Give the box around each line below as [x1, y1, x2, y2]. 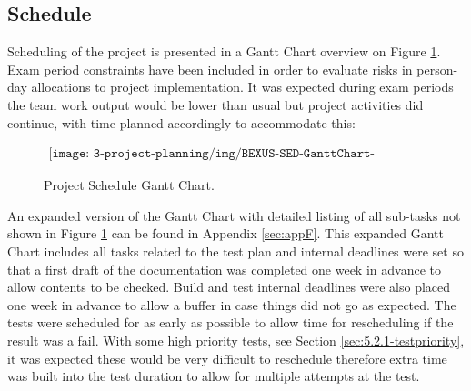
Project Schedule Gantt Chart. [44, 175, 215, 195]
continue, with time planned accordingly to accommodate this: [7, 113, 356, 132]
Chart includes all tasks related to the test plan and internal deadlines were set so [7, 241, 464, 260]
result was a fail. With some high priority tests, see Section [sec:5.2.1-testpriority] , [7, 330, 465, 349]
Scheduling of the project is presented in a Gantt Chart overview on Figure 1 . [7, 42, 441, 61]
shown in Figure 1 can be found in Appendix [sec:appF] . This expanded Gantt [7, 224, 444, 243]
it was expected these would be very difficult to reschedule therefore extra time [7, 348, 447, 367]
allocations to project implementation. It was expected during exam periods [31, 77, 454, 96]
